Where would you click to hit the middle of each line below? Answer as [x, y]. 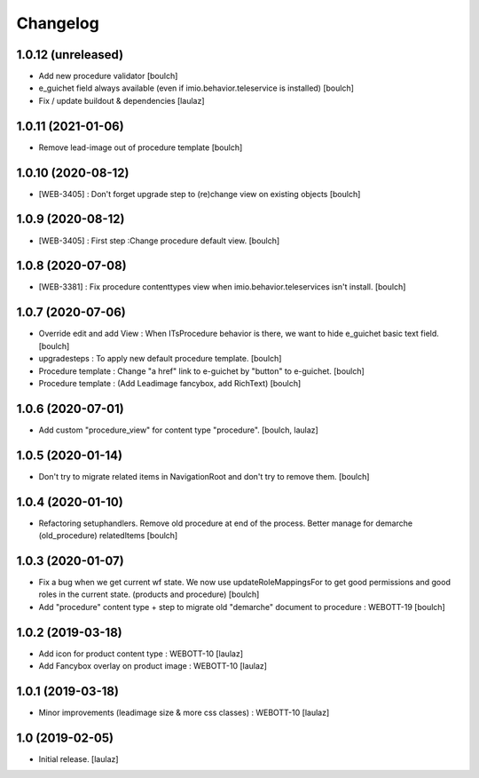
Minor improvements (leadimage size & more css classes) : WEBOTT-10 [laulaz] [184, 712]
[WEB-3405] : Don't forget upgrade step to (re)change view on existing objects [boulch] [200, 194]
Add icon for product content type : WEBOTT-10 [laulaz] [141, 654]
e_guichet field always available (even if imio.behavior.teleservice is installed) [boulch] [196, 88]
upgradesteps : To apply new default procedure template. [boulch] [160, 359]
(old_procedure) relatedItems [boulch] [108, 536]
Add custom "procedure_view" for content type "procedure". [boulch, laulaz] [178, 430]
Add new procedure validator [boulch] [108, 76]
